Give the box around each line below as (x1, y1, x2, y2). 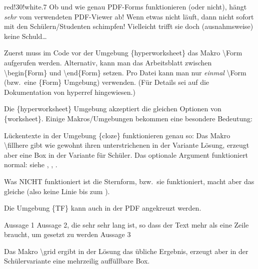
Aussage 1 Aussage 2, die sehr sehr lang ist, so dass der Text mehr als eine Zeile (4, 219, 249, 230)
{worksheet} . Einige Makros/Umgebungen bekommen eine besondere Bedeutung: (4, 113, 252, 123)
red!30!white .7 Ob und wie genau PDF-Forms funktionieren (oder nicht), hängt (4, 1, 247, 11)
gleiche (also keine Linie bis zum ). (4, 186, 110, 196)
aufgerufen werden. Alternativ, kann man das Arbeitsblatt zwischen (4, 57, 212, 67)
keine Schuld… (4, 30, 47, 41)
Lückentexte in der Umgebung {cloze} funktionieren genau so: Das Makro (4, 130, 230, 140)
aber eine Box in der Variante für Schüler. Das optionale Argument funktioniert (4, 149, 248, 160)
